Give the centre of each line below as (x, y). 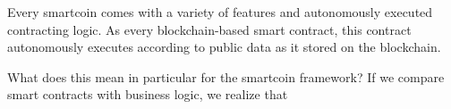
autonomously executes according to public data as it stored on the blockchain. (224, 47)
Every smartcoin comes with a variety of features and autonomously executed (220, 12)
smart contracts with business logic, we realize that (148, 94)
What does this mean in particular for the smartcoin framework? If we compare (226, 76)
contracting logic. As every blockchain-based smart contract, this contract (209, 29)
